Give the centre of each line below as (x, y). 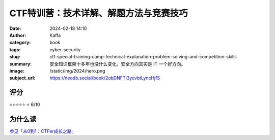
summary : (21, 64)
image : (17, 71)
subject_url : (22, 78)
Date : (15, 28)
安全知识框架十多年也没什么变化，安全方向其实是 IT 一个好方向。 (118, 64)
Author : (18, 35)
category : (20, 43)
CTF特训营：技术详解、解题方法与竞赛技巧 (99, 13)
